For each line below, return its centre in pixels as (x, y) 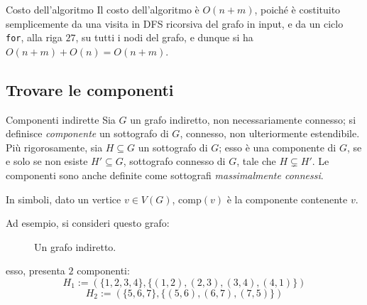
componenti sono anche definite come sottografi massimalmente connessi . (165, 175)
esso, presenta (35, 271)
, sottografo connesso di (174, 161)
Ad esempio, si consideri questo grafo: (88, 223)
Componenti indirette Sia (61, 119)
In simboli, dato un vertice (64, 199)
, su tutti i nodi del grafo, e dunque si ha (164, 37)
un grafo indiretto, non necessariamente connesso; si (243, 119)
